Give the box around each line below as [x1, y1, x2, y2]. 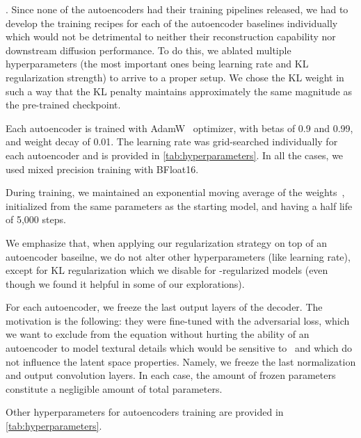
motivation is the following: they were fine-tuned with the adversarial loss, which [6, 313, 350, 327]
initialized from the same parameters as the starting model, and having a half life [6, 198, 353, 213]
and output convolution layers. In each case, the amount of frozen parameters [6, 368, 336, 382]
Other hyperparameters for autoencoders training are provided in [6, 405, 284, 419]
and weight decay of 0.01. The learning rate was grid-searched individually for [6, 134, 338, 149]
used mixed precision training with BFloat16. [6, 161, 199, 176]
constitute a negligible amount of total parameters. [6, 381, 223, 396]
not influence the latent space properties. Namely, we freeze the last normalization [6, 354, 356, 368]
